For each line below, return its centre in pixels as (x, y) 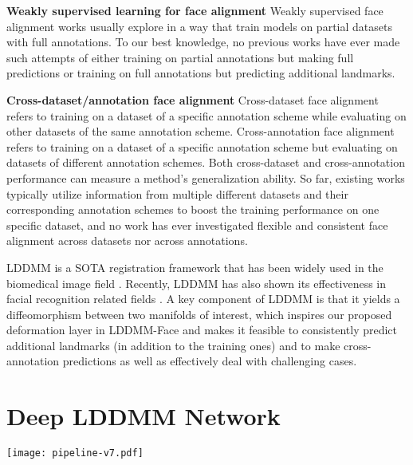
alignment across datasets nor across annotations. (127, 240)
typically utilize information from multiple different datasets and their (177, 193)
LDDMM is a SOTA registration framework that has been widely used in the (195, 267)
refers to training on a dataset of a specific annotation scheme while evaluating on (206, 115)
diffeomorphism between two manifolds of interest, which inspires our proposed (199, 314)
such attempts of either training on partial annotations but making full (180, 57)
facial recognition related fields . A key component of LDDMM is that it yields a (203, 299)
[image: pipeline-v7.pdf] (75, 453)
